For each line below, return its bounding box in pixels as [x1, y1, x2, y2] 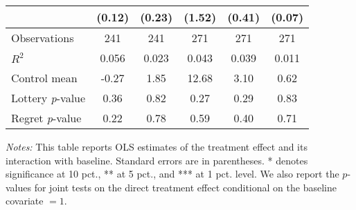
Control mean [11, 70, 78, 86]
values [6, 180, 32, 194]
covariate [6, 193, 44, 208]
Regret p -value [11, 110, 82, 126]
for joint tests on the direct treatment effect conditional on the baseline [34, 180, 337, 194]
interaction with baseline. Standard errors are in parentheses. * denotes [6, 153, 308, 167]
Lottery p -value [11, 90, 86, 106]
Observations [11, 30, 74, 46]
